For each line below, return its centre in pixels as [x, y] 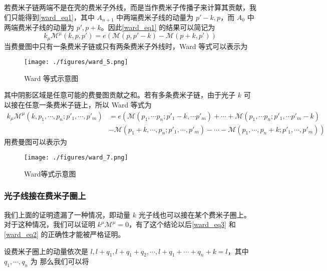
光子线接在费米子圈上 [45, 196]
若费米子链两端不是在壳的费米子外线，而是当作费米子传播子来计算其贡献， [127, 7]
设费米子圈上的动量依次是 [46, 251]
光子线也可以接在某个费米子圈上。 [195, 214]
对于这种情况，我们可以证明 [50, 224]
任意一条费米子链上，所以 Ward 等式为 [88, 105]
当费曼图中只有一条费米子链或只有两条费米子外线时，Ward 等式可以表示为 [126, 46]
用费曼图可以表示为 [36, 141]
